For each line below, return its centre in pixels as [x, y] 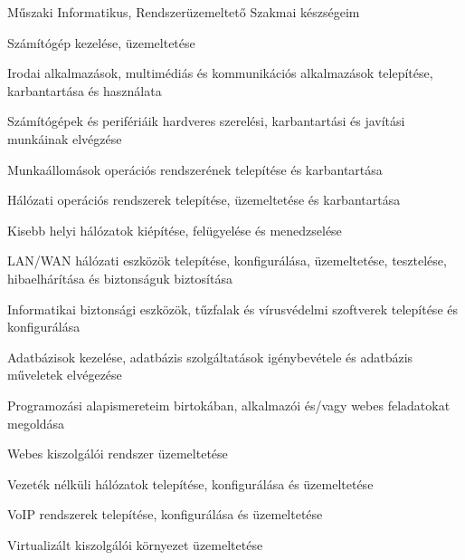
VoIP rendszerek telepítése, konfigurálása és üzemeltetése [165, 514]
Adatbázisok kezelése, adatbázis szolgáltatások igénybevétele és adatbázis [210, 357]
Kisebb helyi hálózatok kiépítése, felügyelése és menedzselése [175, 230]
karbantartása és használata [85, 90]
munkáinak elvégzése [65, 138]
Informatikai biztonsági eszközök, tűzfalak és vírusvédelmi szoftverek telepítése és [232, 309]
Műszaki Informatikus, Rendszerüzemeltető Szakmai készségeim [184, 12]
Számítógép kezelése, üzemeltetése [101, 42]
